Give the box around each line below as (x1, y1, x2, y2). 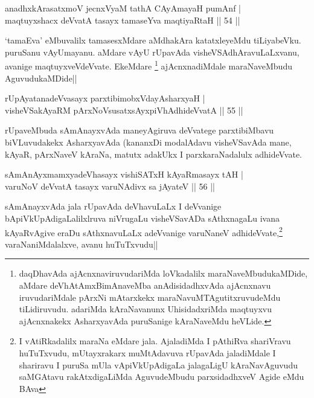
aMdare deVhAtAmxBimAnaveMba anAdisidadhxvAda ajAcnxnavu (19, 279, 271, 291)
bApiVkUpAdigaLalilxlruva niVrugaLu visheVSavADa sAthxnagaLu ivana (5, 211, 280, 224)
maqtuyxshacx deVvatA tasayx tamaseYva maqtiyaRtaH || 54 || (5, 13, 240, 26)
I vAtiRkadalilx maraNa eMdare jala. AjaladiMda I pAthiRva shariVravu (19, 335, 291, 347)
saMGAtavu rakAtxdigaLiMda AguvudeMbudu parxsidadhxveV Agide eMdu (19, 370, 304, 383)
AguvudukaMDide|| (5, 71, 77, 84)
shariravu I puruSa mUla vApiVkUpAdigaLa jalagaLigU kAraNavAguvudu (19, 358, 298, 371)
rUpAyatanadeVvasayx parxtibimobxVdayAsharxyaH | (5, 92, 205, 104)
